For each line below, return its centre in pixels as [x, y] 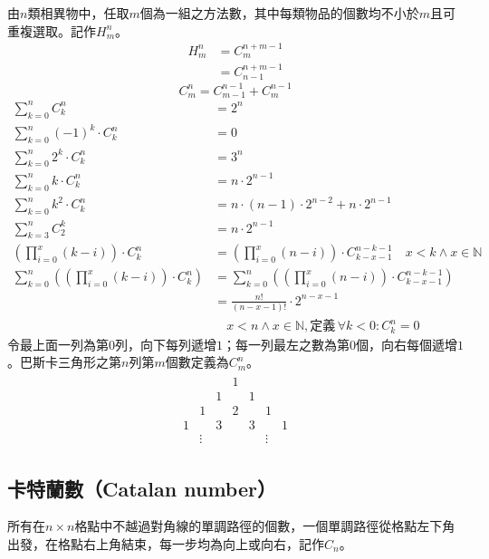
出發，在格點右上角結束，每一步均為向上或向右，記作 [166, 543]
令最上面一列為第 [58, 344]
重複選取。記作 [52, 30]
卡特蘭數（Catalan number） [142, 488]
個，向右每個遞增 [407, 344]
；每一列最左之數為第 [286, 344]
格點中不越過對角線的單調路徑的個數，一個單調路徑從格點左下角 [265, 526]
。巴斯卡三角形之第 [64, 362]
